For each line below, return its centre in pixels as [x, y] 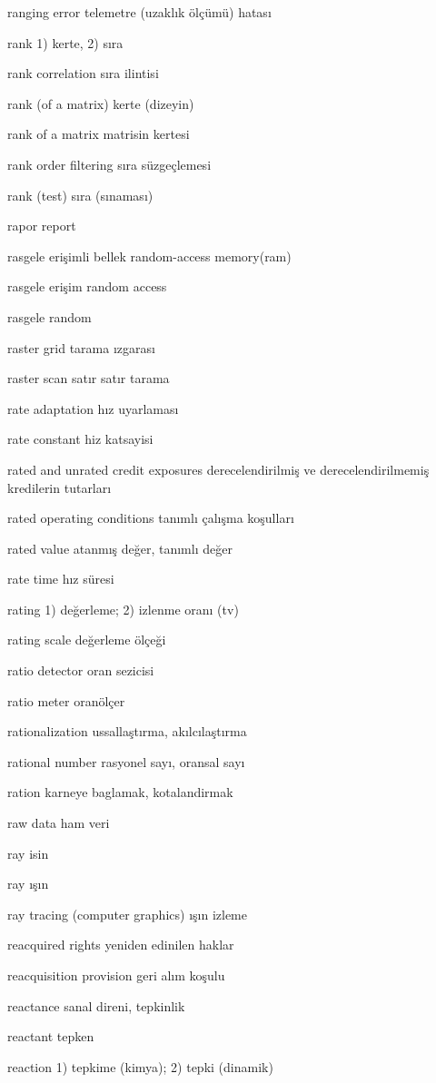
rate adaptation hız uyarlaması [93, 408]
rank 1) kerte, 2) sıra [65, 42]
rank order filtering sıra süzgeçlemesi [109, 164]
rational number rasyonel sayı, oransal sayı [126, 761]
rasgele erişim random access [87, 286]
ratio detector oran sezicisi [81, 670]
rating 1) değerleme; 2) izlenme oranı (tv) [123, 609]
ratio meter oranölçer [66, 700]
